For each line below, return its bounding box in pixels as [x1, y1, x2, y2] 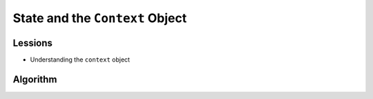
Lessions [12, 37, 53, 48]
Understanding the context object [30, 55, 131, 64]
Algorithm [12, 73, 57, 85]
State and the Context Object [12, 10, 187, 26]
